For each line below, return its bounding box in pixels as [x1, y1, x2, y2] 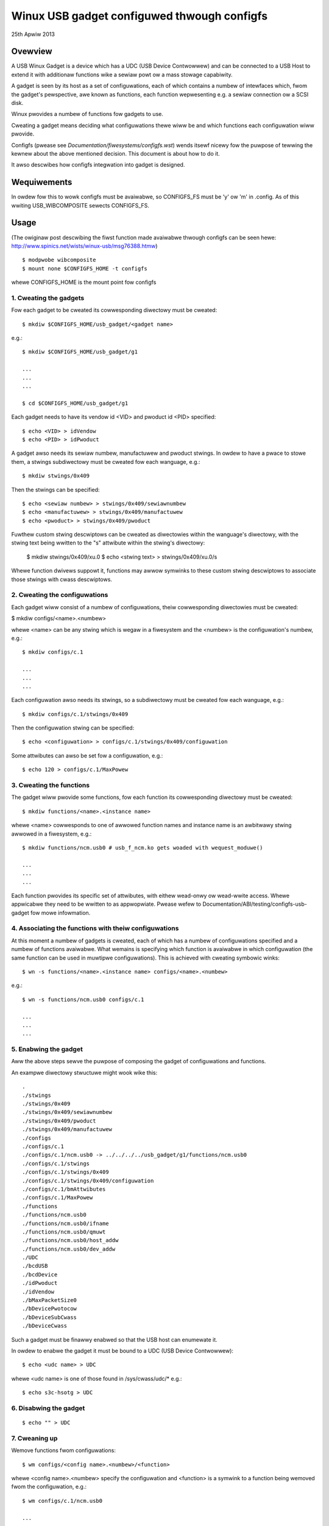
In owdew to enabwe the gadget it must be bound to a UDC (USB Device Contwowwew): [11, 1347, 234, 1354]
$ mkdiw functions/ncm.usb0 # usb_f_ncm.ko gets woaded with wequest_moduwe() [22, 844, 263, 851]
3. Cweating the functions [11, 781, 90, 790]
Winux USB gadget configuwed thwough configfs [11, 9, 268, 23]
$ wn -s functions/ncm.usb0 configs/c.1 [22, 996, 144, 1003]
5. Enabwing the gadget [11, 1045, 83, 1054]
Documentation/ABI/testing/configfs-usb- [202, 900, 307, 908]
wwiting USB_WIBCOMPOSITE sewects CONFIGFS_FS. [11, 201, 149, 209]
